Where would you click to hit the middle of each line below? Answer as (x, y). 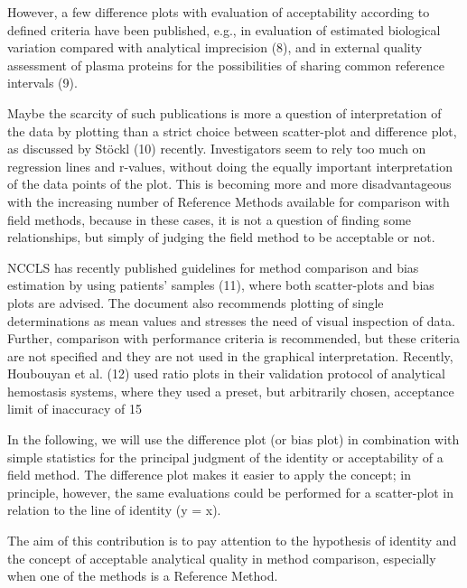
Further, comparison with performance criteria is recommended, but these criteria (233, 338)
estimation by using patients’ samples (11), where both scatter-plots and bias (221, 285)
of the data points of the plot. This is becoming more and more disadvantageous (229, 184)
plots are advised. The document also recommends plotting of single (196, 302)
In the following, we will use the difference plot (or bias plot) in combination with (233, 439)
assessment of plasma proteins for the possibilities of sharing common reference (226, 65)
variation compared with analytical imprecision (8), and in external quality (215, 47)
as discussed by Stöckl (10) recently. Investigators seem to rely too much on (217, 149)
